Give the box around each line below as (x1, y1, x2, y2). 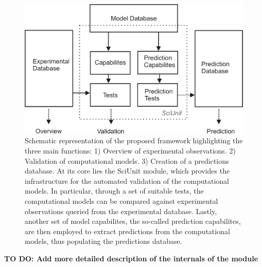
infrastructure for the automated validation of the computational (25, 175, 229, 186)
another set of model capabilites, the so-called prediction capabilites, (25, 216, 241, 226)
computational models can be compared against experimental (25, 195, 218, 206)
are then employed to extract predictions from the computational (25, 225, 230, 236)
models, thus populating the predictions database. (25, 236, 182, 246)
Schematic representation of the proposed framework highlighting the (25, 135, 243, 146)
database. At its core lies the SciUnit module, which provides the (25, 165, 230, 176)
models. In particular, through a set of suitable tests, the (25, 185, 204, 196)
